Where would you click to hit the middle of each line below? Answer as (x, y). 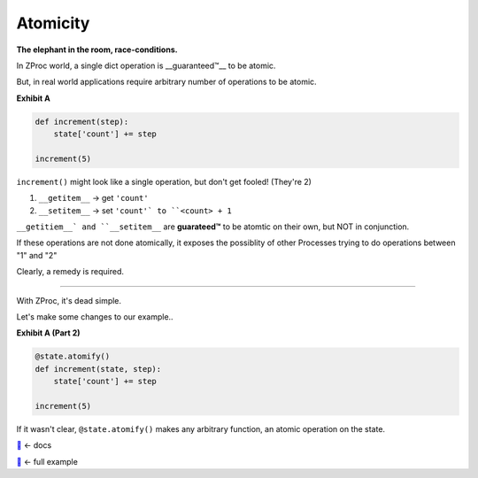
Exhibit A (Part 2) (48, 333)
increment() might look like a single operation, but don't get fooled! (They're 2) (164, 181)
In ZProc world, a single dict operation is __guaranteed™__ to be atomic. (146, 66)
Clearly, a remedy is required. (70, 272)
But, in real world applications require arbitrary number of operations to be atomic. (167, 82)
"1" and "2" (37, 255)
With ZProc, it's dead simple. (69, 300)
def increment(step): (82, 121)
